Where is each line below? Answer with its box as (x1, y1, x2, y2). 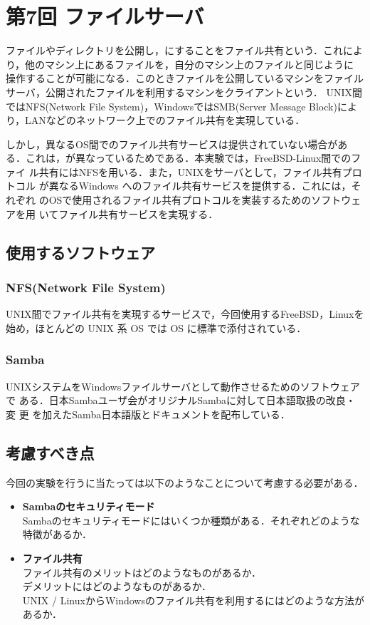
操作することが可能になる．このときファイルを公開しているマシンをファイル (6, 71, 364, 86)
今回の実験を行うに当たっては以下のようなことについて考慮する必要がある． (6, 475, 364, 490)
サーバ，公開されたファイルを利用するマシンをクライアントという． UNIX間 (6, 84, 362, 99)
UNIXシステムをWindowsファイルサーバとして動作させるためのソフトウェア (6, 378, 360, 393)
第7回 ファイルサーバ (6, 1, 204, 31)
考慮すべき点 (6, 441, 95, 463)
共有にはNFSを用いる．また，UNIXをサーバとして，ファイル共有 (38, 164, 342, 179)
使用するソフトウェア (6, 241, 155, 263)
